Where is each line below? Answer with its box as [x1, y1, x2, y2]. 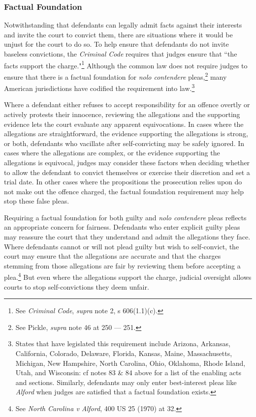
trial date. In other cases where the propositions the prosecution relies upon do [4, 177, 242, 187]
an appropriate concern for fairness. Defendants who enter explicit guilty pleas [4, 222, 240, 232]
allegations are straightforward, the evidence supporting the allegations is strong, [4, 128, 248, 139]
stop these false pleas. [4, 196, 69, 206]
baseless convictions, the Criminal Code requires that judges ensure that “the [4, 49, 237, 59]
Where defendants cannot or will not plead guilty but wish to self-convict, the [4, 241, 239, 251]
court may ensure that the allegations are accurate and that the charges [4, 251, 221, 261]
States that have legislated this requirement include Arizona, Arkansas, [15, 338, 230, 349]
